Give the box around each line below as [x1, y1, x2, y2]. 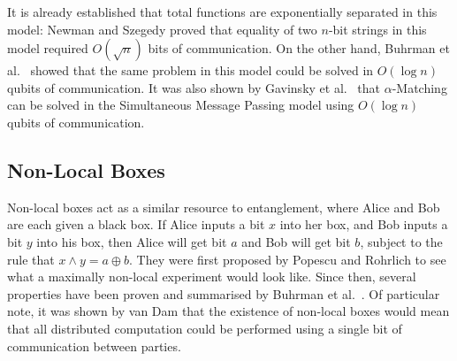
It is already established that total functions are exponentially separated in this [7, 3, 438, 20]
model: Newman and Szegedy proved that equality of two [7, 19, 317, 38]
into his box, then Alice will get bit [36, 232, 227, 250]
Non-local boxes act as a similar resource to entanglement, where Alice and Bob [7, 197, 440, 216]
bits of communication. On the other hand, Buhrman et [148, 39, 450, 58]
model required [7, 39, 88, 58]
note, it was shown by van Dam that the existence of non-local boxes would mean [7, 302, 450, 320]
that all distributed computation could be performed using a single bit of [7, 319, 402, 337]
